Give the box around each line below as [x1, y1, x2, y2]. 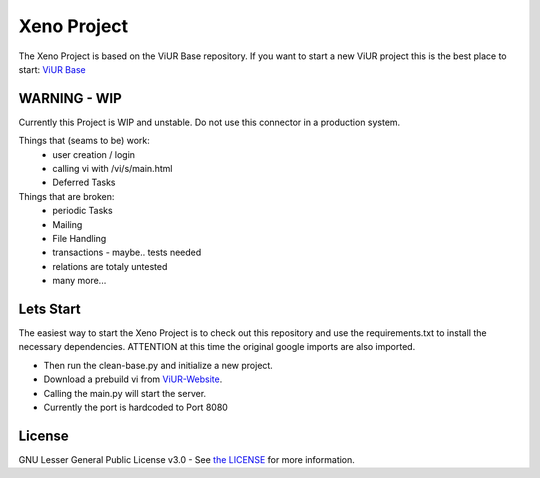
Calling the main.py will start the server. [43, 387, 207, 399]
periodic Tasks [52, 205, 114, 217]
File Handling [52, 232, 107, 244]
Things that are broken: [18, 190, 115, 202]
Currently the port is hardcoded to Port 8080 [43, 401, 229, 413]
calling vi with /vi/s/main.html [52, 163, 173, 175]
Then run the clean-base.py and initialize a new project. [43, 359, 274, 371]
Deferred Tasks [52, 176, 116, 189]
